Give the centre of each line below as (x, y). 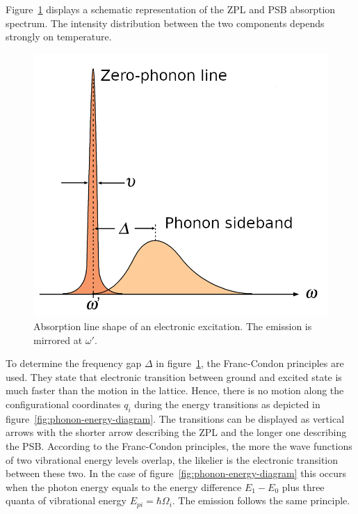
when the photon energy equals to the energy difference (124, 486)
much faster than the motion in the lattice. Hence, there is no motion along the (175, 390)
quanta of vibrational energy (66, 500)
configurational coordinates (63, 404)
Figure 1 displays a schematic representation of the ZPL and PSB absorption (171, 9)
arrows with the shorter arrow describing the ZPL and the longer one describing (176, 432)
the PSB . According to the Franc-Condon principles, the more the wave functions (179, 445)
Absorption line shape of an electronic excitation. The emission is (173, 326)
